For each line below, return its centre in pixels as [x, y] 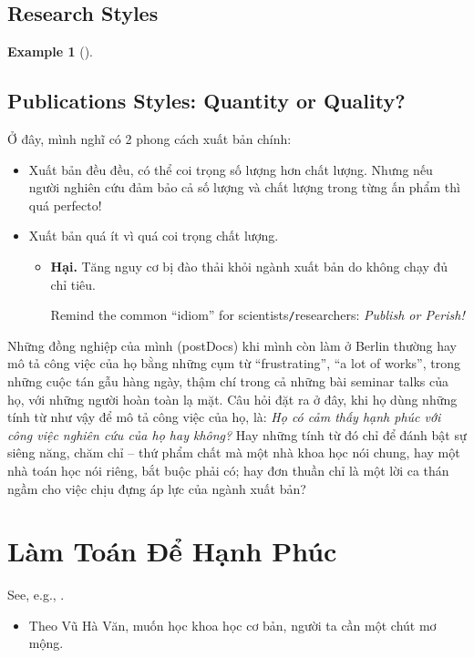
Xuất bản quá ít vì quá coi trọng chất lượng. [154, 236]
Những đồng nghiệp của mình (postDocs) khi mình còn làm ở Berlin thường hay [232, 345]
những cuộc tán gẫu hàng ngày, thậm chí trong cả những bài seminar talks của [228, 381]
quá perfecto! [65, 205]
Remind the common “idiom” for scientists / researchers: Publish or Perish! [258, 315]
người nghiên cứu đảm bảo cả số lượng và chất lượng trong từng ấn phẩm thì [244, 187]
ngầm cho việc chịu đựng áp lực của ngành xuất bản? [157, 488]
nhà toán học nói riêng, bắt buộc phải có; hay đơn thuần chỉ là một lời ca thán [228, 470]
